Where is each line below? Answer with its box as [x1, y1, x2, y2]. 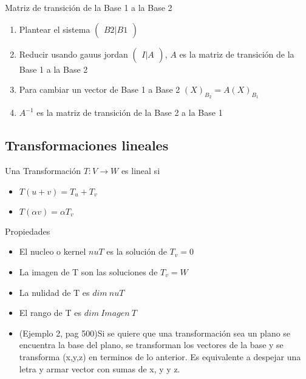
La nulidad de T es [19, 286, 90, 298]
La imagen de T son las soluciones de [19, 265, 158, 278]
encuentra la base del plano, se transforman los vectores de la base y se [19, 338, 284, 351]
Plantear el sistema [19, 22, 90, 35]
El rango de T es [19, 306, 81, 319]
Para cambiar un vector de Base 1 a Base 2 [19, 83, 180, 96]
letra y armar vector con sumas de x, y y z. [19, 362, 180, 375]
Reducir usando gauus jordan [19, 47, 128, 60]
